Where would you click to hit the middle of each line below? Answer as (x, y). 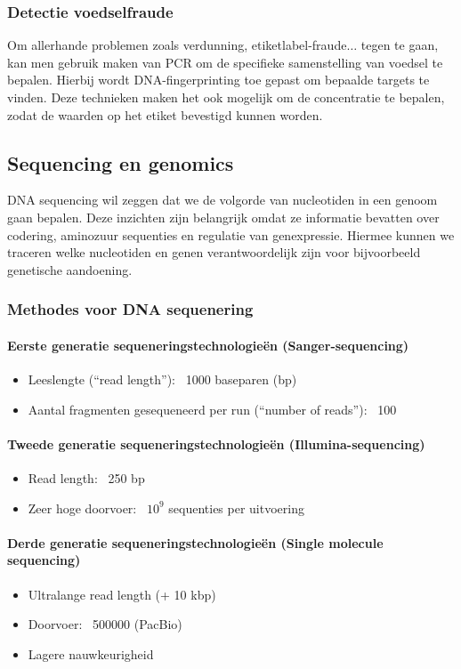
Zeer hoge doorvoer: (82, 508)
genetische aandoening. (70, 269)
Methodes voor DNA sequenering (130, 309)
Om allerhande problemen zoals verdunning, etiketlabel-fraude (177, 45)
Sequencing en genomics (121, 162)
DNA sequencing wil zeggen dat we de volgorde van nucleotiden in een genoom (222, 200)
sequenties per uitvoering (236, 508)
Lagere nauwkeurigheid (91, 653)
